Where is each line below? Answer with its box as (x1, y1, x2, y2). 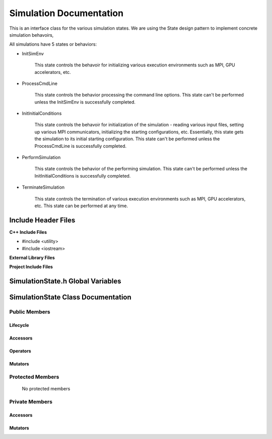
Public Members (9, 308, 50, 315)
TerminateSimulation (22, 184, 65, 191)
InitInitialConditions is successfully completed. (34, 172, 131, 179)
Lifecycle (9, 322, 29, 328)
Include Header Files (9, 216, 76, 224)
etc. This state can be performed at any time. (34, 203, 128, 209)
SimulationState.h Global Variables (9, 277, 121, 286)
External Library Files (9, 254, 55, 261)
